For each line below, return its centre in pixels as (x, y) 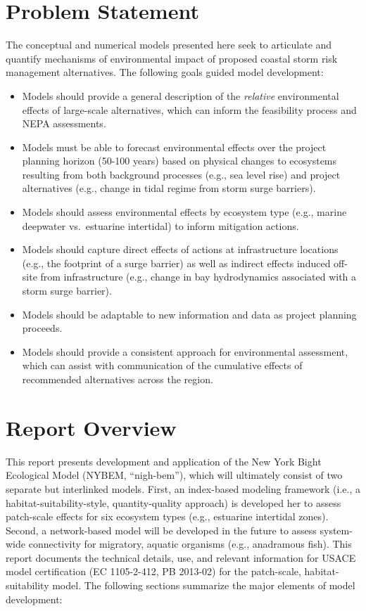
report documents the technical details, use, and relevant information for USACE (181, 557)
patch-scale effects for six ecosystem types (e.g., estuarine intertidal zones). (167, 516)
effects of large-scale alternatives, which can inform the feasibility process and (189, 109)
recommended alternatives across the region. (118, 379)
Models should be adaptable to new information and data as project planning (189, 314)
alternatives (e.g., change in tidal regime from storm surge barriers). (169, 188)
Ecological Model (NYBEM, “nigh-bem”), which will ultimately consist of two (174, 475)
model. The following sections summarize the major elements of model (204, 585)
